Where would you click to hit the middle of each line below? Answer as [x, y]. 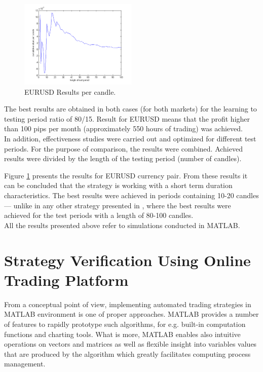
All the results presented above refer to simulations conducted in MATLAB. [122, 225]
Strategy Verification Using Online [127, 260]
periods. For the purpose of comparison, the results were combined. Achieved [123, 148]
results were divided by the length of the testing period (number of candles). [123, 158]
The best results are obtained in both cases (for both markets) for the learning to [130, 109]
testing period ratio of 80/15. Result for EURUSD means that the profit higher [127, 118]
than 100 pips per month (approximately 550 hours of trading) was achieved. [123, 128]
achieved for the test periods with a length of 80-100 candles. [99, 215]
